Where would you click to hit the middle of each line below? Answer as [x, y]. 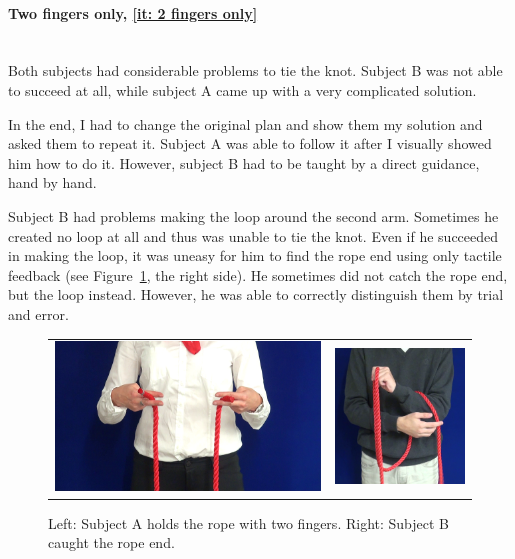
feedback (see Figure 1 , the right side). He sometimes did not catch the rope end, [258, 274]
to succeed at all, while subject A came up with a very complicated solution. [242, 89]
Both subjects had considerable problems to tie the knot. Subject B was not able [255, 70]
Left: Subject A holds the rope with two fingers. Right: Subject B [249, 522]
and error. [38, 313]
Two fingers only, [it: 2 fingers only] [133, 12]
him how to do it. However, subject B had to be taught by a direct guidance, [244, 162]
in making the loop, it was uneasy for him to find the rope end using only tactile [255, 255]
